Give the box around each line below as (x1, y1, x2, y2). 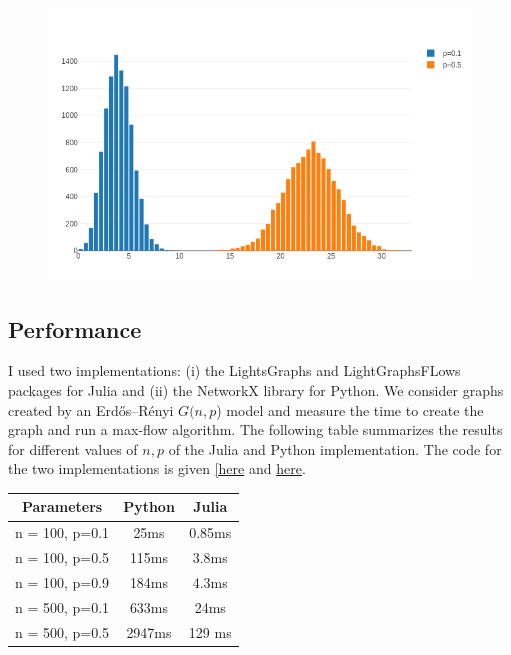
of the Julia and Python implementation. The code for (168, 438, 502, 459)
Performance (8, 313, 142, 344)
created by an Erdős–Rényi (8, 399, 174, 420)
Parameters (21, 496, 103, 517)
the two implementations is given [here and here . (8, 458, 306, 479)
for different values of (8, 438, 138, 459)
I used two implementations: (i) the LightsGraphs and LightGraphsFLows (8, 360, 461, 381)
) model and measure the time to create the (216, 399, 484, 420)
